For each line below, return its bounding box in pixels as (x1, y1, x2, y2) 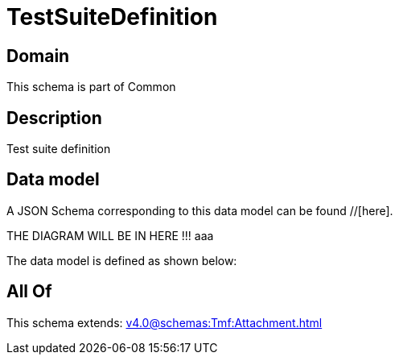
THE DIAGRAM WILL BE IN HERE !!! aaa (6, 228, 214, 243)
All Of (6, 281, 52, 302)
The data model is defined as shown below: (6, 253, 237, 268)
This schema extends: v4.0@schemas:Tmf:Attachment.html (6, 315, 323, 330)
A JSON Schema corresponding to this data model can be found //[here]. (6, 203, 393, 218)
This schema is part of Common (6, 80, 176, 94)
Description (6, 107, 102, 128)
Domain (6, 45, 70, 66)
